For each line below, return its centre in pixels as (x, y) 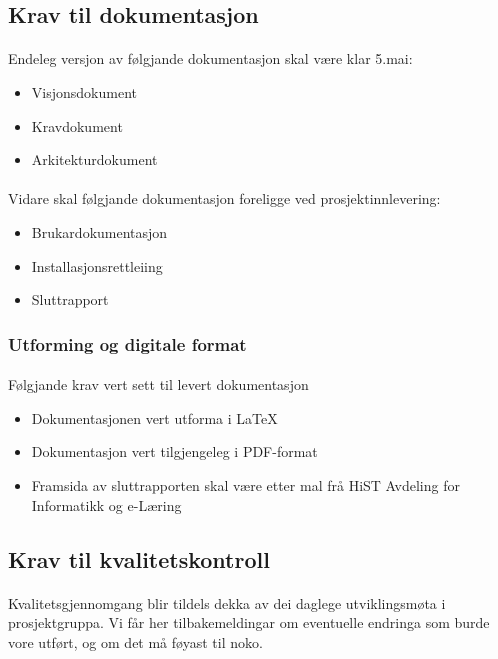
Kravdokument (77, 125)
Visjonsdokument (84, 91)
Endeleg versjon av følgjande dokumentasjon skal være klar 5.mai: (210, 58)
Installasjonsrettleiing (97, 265)
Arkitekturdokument (94, 159)
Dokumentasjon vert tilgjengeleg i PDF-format (174, 451)
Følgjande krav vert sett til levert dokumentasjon (158, 384)
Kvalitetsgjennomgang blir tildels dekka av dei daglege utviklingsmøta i (227, 602)
